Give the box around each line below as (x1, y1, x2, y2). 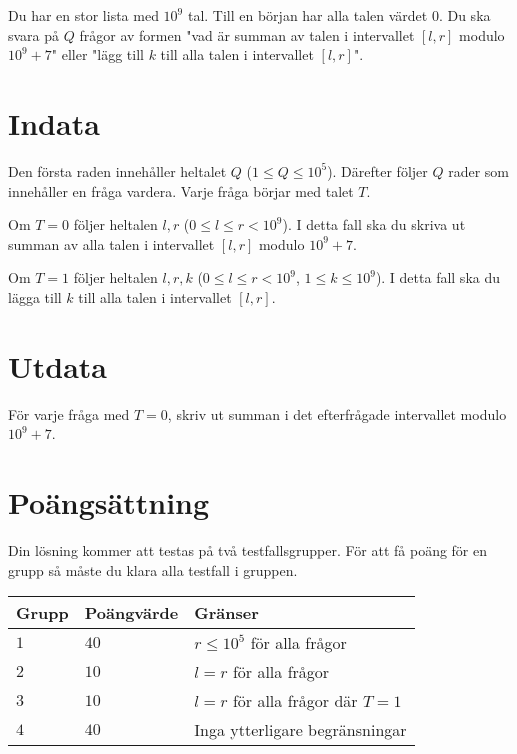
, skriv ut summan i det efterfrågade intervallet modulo (167, 403, 507, 424)
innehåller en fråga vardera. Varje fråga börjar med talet (8, 180, 354, 201)
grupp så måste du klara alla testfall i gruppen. (8, 559, 298, 580)
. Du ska (438, 5, 491, 25)
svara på (8, 24, 60, 45)
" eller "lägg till (51, 44, 144, 65)
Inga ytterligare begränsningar (194, 718, 407, 742)
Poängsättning (8, 481, 210, 522)
